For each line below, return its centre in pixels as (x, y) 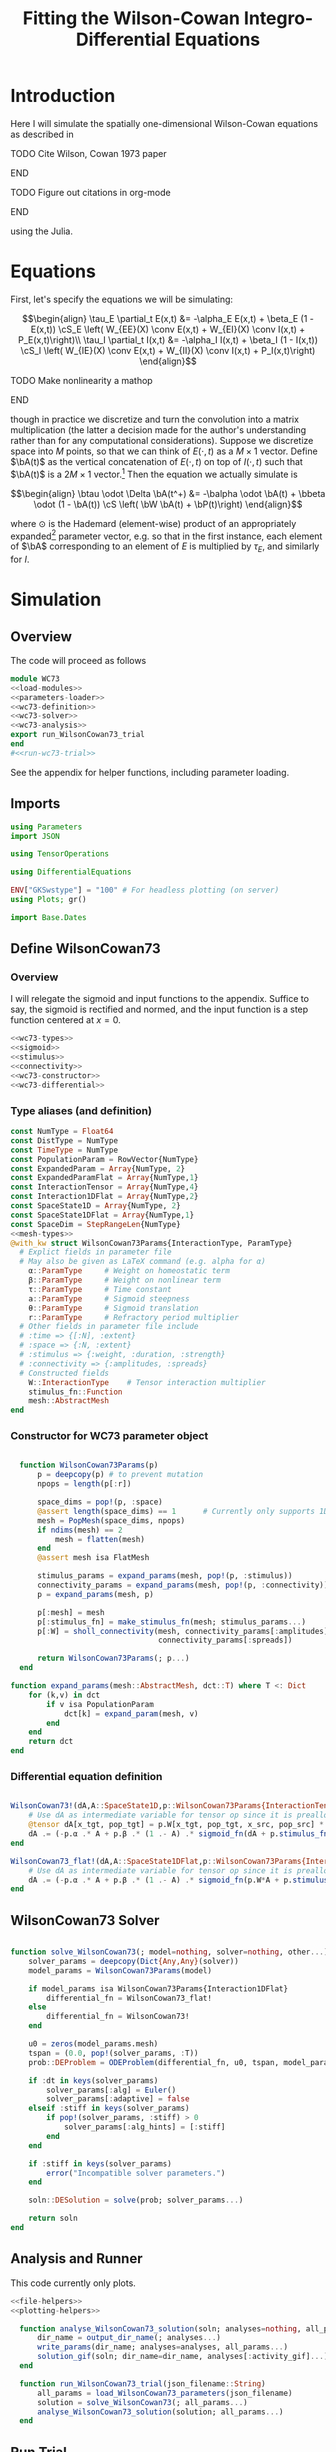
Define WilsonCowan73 (85, 948)
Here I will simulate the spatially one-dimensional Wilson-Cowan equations (164, 123)
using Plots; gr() (48, 900)
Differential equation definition (86, 1776)
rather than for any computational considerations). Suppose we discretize (162, 440)
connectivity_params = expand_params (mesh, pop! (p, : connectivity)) (182, 1585)
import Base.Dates (48, 917)
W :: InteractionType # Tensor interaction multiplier (147, 1382)
